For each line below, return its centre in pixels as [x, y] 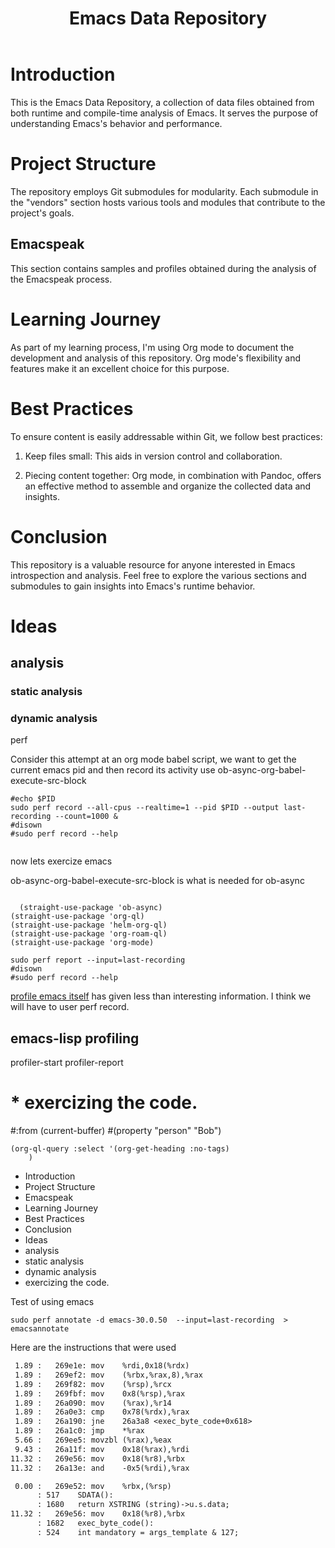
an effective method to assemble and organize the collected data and [168, 486]
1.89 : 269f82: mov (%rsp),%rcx [93, 1384]
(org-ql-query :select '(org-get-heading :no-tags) [120, 1149]
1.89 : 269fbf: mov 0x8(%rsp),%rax [100, 1393]
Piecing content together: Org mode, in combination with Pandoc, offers [173, 475]
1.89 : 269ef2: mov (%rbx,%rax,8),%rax [108, 1375]
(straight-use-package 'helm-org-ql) [89, 925]
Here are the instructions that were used [93, 1348]
